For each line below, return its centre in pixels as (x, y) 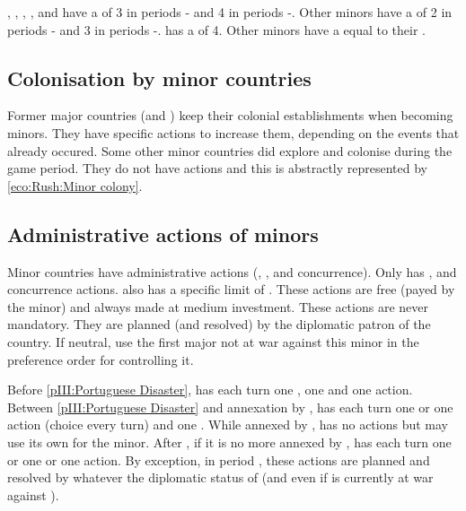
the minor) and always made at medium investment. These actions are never (218, 306)
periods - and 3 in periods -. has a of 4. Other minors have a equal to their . (217, 29)
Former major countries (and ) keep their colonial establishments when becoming (230, 115)
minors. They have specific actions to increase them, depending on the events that (233, 132)
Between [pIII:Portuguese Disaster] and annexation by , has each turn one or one (230, 407)
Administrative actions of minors (163, 234)
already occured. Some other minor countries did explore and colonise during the (230, 150)
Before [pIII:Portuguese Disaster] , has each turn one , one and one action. (210, 390)
